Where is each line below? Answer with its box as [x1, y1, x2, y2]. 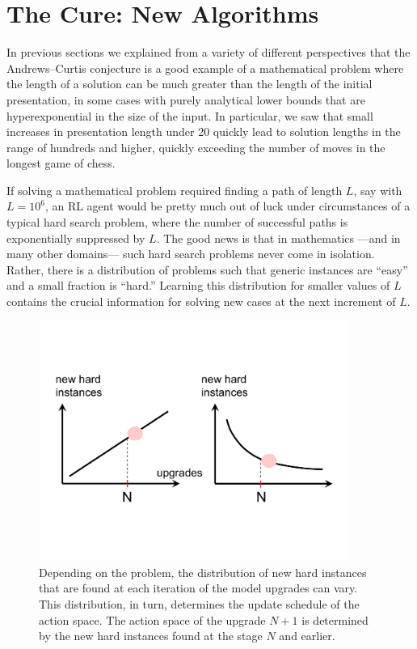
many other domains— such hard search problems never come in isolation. [6, 245, 375, 262]
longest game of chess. [6, 155, 116, 172]
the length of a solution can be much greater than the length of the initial [6, 75, 373, 92]
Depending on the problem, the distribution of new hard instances [39, 563, 367, 580]
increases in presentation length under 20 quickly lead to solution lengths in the [6, 123, 401, 140]
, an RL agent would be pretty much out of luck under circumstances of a [44, 197, 411, 214]
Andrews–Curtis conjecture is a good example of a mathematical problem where [6, 59, 404, 76]
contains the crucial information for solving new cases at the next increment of [6, 293, 396, 310]
